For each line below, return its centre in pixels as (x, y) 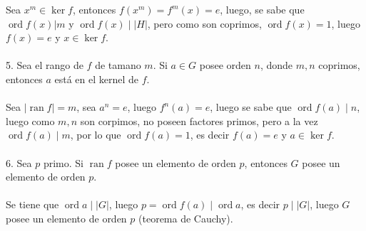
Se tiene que (32, 204)
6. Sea (19, 162)
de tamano (118, 65)
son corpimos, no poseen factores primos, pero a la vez (199, 120)
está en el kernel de (97, 79)
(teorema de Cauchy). (186, 218)
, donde (276, 65)
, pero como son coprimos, (204, 23)
